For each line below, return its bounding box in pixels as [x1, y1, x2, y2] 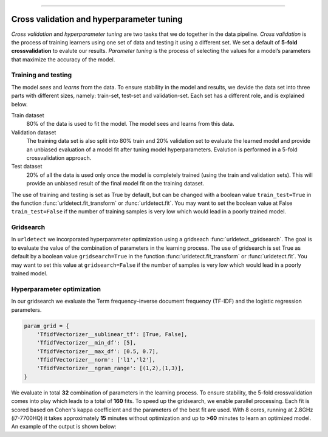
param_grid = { [24, 322, 69, 329]
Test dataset [11, 163, 43, 170]
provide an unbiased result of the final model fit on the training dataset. [26, 180, 205, 187]
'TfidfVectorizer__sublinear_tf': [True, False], [36, 331, 188, 337]
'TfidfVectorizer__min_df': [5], [36, 339, 137, 346]
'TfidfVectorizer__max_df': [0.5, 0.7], [36, 348, 159, 355]
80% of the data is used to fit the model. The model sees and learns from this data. [26, 120, 234, 128]
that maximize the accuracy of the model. [11, 55, 115, 63]
